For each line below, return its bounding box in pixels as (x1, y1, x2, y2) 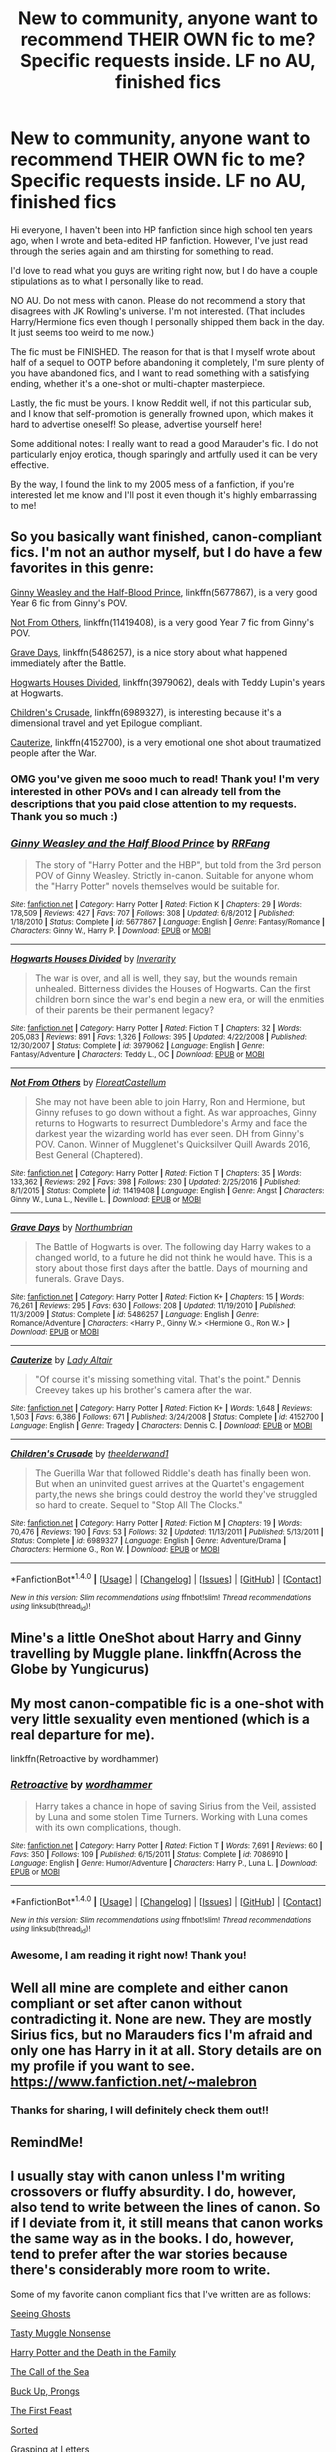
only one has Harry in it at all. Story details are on (10, 2042, 322, 2059)
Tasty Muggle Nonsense (10, 2327, 112, 2339)
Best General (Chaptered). (34, 1148, 144, 1161)
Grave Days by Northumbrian (10, 1221, 133, 1233)
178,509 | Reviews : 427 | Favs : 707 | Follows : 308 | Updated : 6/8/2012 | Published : (10, 908, 295, 918)
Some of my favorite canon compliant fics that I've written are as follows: (10, 2288, 312, 2300)
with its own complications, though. (34, 1822, 182, 1834)
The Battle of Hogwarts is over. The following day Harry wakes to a (34, 1240, 312, 1252)
